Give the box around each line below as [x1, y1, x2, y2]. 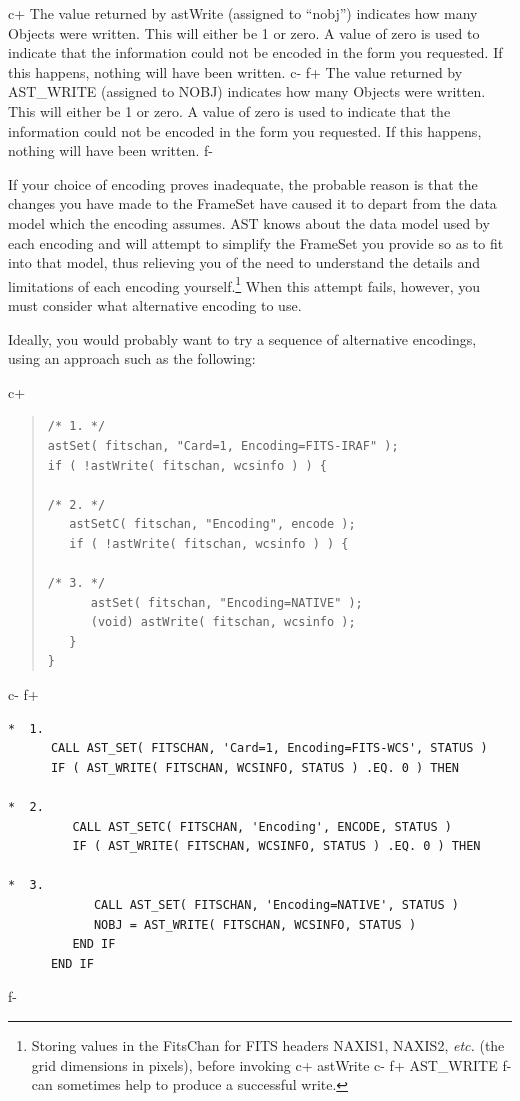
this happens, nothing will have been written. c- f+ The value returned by [8, 61, 463, 82]
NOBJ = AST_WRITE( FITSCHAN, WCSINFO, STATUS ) [93, 917, 417, 932]
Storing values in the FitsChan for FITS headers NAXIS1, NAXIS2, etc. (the [31, 1034, 505, 1055]
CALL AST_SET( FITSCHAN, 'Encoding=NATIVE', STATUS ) [93, 898, 460, 912]
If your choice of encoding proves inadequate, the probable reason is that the [8, 173, 478, 194]
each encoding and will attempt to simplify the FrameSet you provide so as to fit [8, 232, 504, 253]
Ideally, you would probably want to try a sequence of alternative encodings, [8, 328, 477, 349]
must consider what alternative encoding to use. [8, 294, 302, 315]
